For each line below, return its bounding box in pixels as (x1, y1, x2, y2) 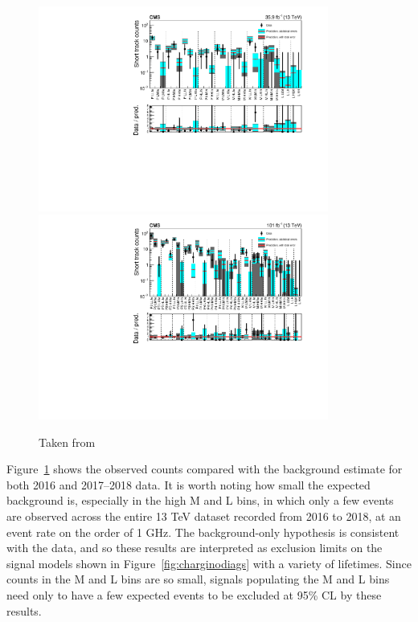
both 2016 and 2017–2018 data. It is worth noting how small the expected (6, 476, 371, 493)
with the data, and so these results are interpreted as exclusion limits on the (6, 539, 383, 556)
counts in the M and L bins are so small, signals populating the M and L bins (6, 571, 390, 587)
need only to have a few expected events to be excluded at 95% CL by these (6, 586, 382, 603)
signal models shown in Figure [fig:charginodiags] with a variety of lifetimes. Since (6, 554, 412, 571)
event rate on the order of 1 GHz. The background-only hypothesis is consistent (6, 523, 400, 540)
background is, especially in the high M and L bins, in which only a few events (6, 492, 394, 509)
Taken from (39, 433, 96, 450)
